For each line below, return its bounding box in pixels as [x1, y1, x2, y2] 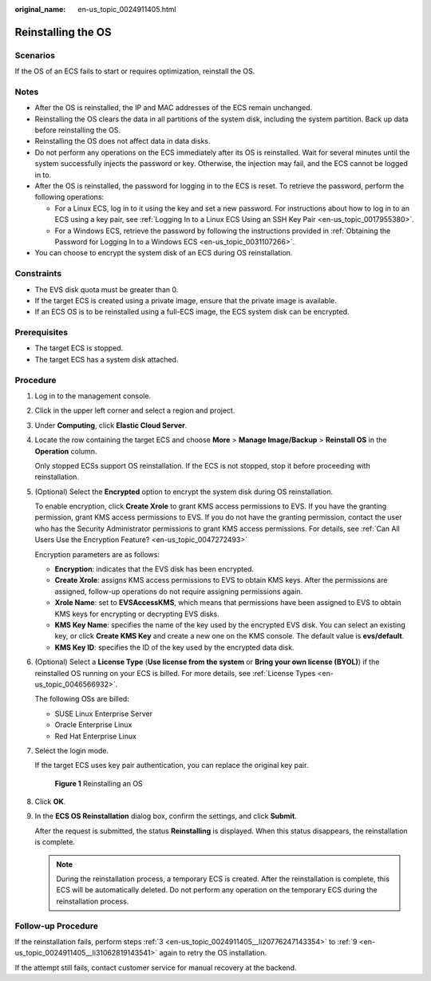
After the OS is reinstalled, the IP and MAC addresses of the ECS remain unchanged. [34, 103, 313, 113]
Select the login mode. [34, 746, 109, 755]
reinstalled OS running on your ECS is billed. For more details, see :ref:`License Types [34, 668, 316, 678]
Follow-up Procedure [14, 920, 99, 932]
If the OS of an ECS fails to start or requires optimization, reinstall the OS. [14, 66, 255, 76]
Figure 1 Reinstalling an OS [54, 778, 143, 788]
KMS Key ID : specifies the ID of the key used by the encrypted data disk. [54, 643, 295, 652]
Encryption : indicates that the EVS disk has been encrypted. [54, 564, 255, 574]
